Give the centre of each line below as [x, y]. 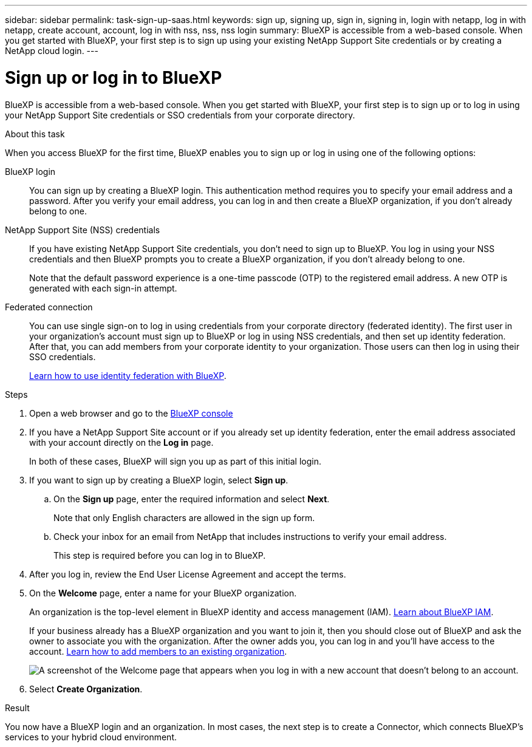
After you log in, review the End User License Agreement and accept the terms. [188, 574]
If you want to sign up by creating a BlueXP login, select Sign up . [159, 480]
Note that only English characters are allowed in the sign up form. [184, 517]
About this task [35, 134]
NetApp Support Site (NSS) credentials [83, 230]
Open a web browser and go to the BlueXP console [131, 413]
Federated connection [49, 307]
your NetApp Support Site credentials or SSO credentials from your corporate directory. [180, 115]
